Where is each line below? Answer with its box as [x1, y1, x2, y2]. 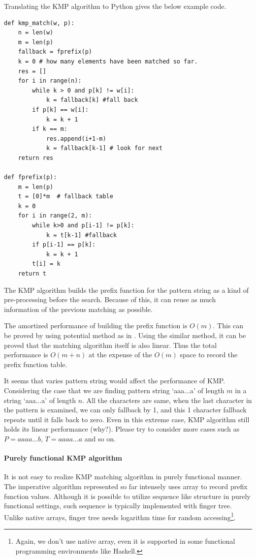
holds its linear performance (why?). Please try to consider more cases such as [4, 424, 240, 434]
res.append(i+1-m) [46, 135, 106, 142]
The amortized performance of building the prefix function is [4, 320, 188, 331]
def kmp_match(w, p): [4, 19, 75, 27]
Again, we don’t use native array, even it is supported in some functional [15, 535, 235, 546]
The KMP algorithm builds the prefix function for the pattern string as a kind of [4, 284, 249, 295]
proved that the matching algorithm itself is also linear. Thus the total [4, 340, 217, 350]
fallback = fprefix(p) [18, 48, 92, 56]
